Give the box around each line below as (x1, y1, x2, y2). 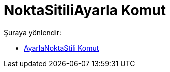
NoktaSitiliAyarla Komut (4, 2, 166, 19)
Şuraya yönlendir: (4, 28, 62, 37)
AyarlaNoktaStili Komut (24, 43, 99, 52)
